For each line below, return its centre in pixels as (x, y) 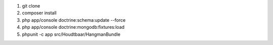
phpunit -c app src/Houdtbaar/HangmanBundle (71, 34)
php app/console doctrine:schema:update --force (74, 20)
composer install (39, 13)
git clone (31, 6)
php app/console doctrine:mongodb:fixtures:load (73, 27)
